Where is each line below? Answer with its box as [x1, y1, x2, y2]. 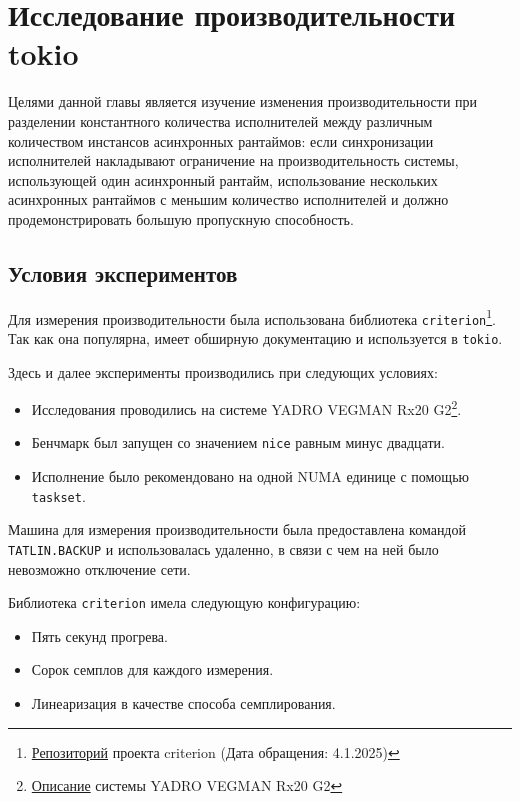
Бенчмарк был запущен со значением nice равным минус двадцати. [31, 432, 445, 453]
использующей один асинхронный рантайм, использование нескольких [8, 169, 438, 190]
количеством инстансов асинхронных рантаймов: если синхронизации [8, 130, 434, 151]
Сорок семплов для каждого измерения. [31, 659, 274, 680]
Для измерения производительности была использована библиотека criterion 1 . [8, 305, 497, 329]
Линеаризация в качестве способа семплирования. [31, 693, 336, 714]
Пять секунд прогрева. [31, 625, 168, 646]
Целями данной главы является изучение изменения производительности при [8, 91, 478, 112]
